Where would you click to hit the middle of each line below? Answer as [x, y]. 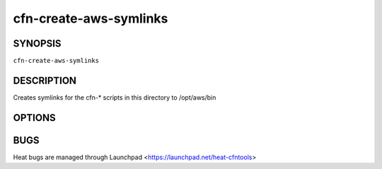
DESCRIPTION [45, 80]
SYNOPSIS [37, 43]
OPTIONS [34, 118]
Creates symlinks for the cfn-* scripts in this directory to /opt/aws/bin [115, 97]
